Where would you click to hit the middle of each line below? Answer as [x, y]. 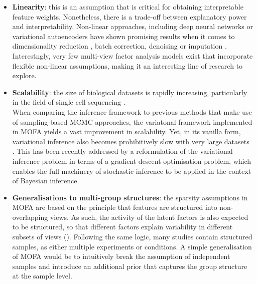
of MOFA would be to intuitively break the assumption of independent [121, 256]
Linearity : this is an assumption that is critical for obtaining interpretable [128, 7]
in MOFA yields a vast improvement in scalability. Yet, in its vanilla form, [126, 131]
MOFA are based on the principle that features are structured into [115, 207]
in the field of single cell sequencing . [69, 102]
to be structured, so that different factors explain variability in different [122, 227]
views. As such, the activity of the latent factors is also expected [149, 217]
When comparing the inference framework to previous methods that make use [132, 111]
